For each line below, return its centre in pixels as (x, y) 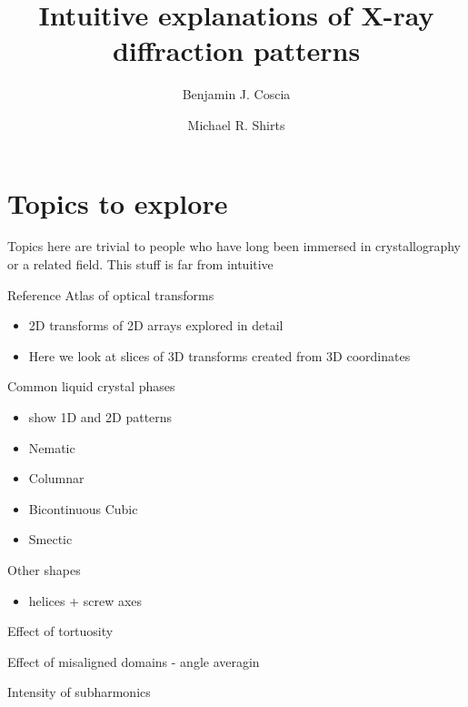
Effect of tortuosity (60, 631)
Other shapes (44, 569)
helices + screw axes (85, 600)
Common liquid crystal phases (91, 386)
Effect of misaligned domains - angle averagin (134, 661)
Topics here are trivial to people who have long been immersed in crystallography (234, 246)
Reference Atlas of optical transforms (111, 294)
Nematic (52, 447)
